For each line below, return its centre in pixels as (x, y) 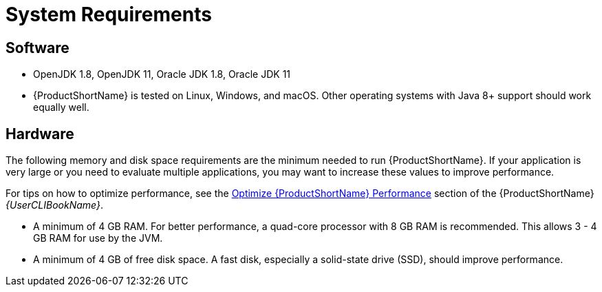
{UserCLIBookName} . (54, 205)
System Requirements (109, 14)
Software (37, 48)
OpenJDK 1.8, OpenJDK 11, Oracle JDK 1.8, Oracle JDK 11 (162, 74)
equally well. (61, 107)
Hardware (40, 134)
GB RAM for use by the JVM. (98, 238)
